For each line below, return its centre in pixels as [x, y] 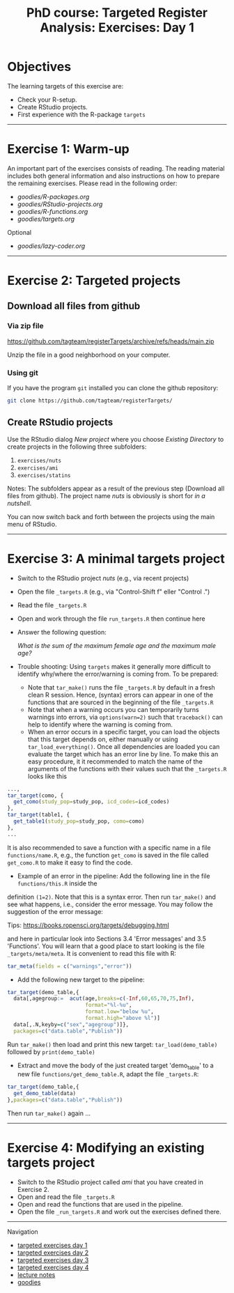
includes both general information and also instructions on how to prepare [114, 176]
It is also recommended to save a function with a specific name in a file [109, 847]
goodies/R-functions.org [53, 211]
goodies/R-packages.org [53, 196]
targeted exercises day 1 [52, 1246]
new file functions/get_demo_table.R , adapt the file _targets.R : [108, 1074]
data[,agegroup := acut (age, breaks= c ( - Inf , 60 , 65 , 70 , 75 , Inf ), [104, 999]
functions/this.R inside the [57, 883]
